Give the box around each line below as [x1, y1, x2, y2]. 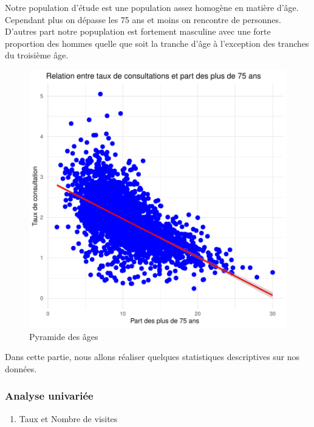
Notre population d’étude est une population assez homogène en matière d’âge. [5, 1, 299, 13]
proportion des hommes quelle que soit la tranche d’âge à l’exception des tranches [5, 36, 309, 49]
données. [5, 362, 37, 375]
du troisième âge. [5, 49, 69, 61]
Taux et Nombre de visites [19, 412, 118, 425]
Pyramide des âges [29, 330, 98, 342]
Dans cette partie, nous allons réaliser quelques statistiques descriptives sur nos [5, 350, 300, 363]
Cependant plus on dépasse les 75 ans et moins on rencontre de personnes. [5, 13, 281, 26]
